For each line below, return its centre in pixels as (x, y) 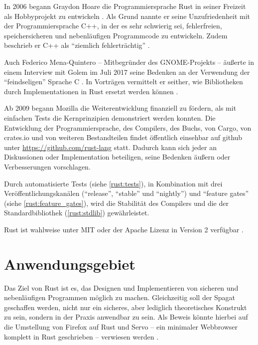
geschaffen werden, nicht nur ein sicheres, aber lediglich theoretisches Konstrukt (126, 307)
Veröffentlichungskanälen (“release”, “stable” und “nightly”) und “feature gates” (127, 193)
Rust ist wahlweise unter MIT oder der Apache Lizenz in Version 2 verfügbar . (124, 229)
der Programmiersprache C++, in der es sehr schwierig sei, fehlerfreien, (113, 26)
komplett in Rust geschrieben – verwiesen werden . (81, 336)
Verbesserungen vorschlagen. (47, 166)
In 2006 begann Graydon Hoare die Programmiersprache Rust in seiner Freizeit (125, 6)
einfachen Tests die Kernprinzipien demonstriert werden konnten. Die (110, 117)
